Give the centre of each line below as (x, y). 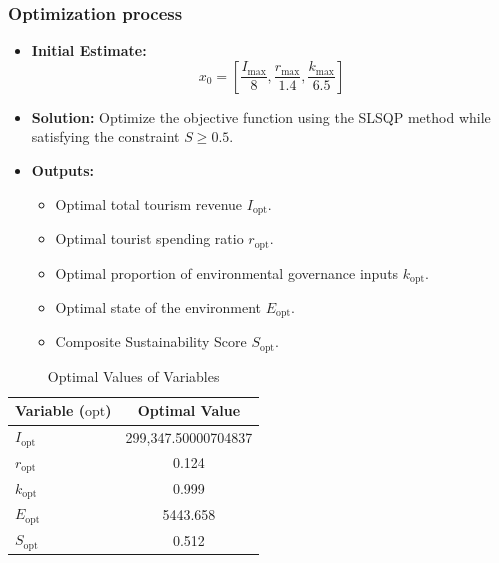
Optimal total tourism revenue (149, 203)
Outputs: (63, 170)
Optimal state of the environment (158, 306)
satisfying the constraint (105, 136)
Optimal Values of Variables (133, 375)
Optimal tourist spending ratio (149, 238)
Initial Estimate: (89, 50)
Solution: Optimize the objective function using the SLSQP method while (261, 116)
